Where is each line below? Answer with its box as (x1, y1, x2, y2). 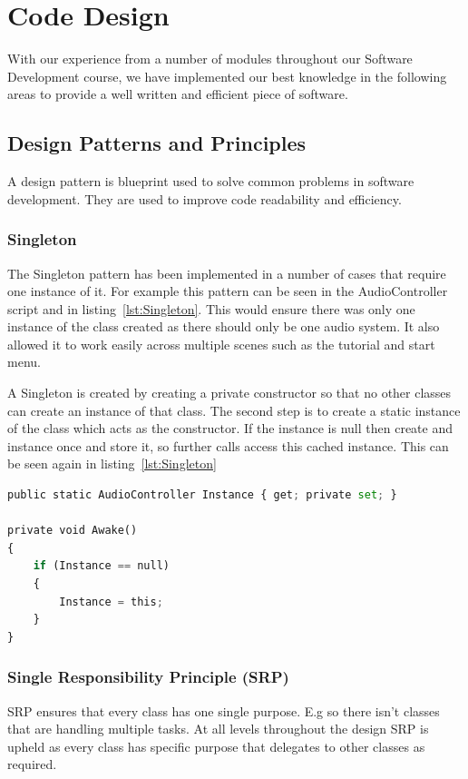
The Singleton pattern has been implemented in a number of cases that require (7, 263, 446, 282)
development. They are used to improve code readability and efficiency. (7, 189, 402, 208)
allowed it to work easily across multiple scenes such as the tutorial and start (7, 334, 435, 353)
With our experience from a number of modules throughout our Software (7, 49, 413, 68)
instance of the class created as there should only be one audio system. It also (7, 317, 440, 336)
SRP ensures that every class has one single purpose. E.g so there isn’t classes (7, 701, 440, 720)
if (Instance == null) (33, 559, 170, 573)
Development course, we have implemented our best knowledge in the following (7, 66, 447, 85)
